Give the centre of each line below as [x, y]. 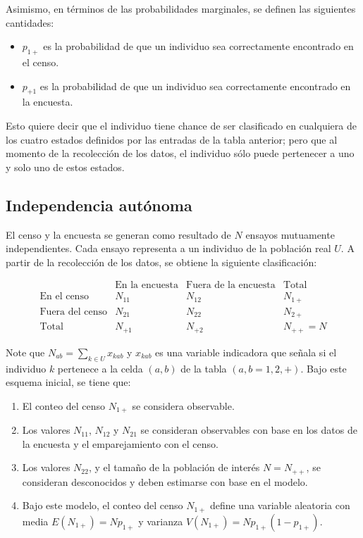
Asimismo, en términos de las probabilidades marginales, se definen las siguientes [181, 8]
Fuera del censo [74, 312]
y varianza [161, 521]
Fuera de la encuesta [231, 286]
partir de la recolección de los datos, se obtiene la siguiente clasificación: [161, 262]
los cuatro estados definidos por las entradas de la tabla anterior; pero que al [172, 139]
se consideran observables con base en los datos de [249, 430]
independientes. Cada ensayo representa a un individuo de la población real [168, 248]
